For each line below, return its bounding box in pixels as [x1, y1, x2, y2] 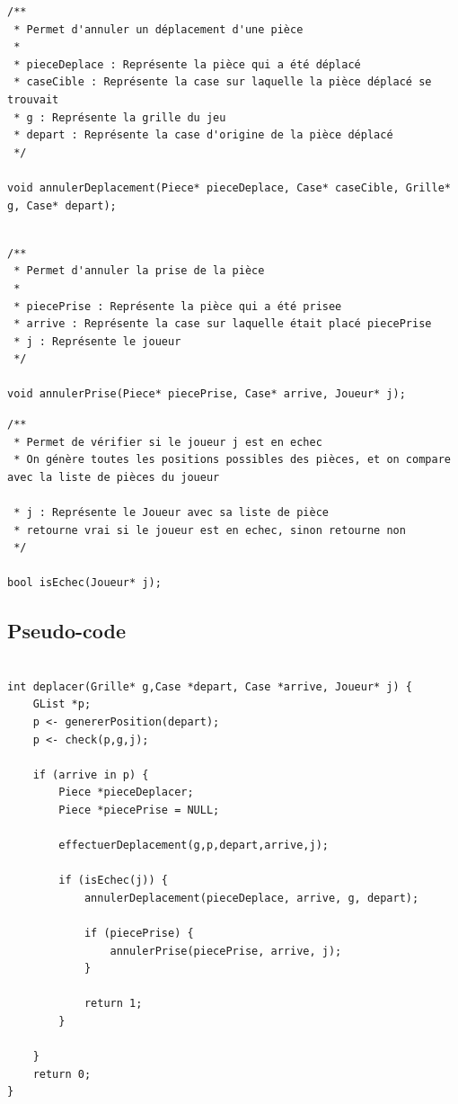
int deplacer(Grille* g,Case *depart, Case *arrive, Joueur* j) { [7, 680, 413, 693]
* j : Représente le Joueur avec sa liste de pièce [13, 506, 329, 520]
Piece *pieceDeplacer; [58, 786, 194, 799]
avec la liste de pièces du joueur [7, 470, 220, 484]
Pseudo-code [7, 617, 127, 645]
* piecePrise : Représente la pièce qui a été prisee [13, 299, 342, 313]
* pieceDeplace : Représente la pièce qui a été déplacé [13, 58, 361, 71]
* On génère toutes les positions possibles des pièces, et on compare [13, 453, 451, 467]
